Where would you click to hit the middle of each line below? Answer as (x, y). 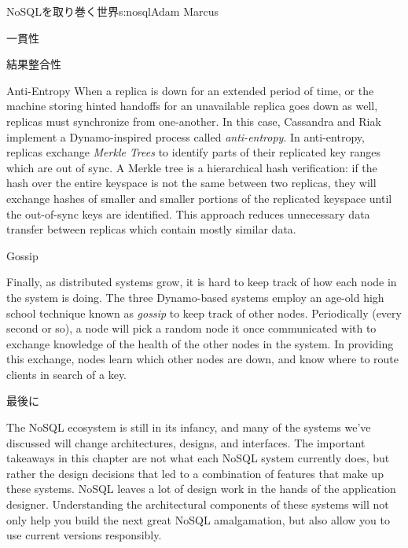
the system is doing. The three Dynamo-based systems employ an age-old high (195, 297)
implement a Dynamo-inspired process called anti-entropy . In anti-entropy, (186, 136)
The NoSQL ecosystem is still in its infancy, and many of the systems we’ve (189, 427)
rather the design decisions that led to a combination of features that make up (195, 473)
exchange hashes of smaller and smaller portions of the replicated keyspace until (199, 198)
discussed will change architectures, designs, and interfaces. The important (186, 442)
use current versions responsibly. (84, 535)
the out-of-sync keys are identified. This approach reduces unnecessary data (188, 213)
